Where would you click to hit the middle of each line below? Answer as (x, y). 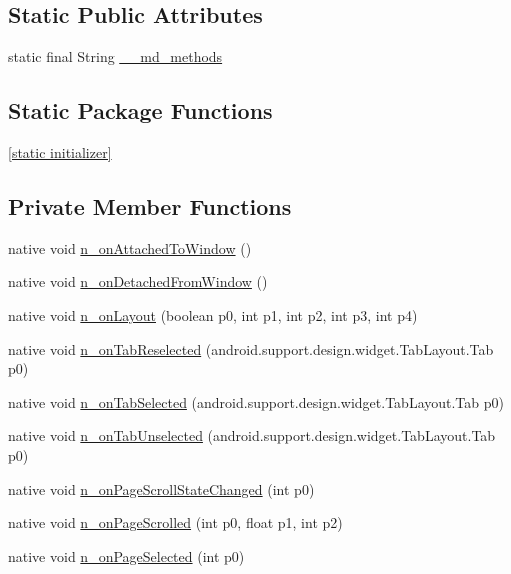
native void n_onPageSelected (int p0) (126, 555)
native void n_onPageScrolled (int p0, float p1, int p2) (175, 522)
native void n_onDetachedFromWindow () (138, 281)
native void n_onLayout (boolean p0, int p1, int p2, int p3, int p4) (213, 314)
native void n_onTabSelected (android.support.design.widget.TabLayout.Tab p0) (256, 401)
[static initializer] (60, 152)
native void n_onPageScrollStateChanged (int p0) (161, 488)
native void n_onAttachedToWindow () (130, 247)
